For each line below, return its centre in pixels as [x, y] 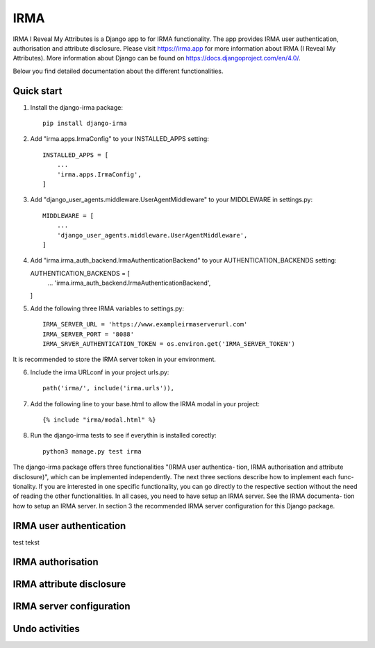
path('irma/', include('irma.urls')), [109, 388]
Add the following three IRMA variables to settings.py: [107, 308]
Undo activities [46, 629]
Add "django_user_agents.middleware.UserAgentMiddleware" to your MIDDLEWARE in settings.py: [172, 200]
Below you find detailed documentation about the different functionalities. [118, 71]
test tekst [26, 542]
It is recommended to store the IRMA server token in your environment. [115, 359]
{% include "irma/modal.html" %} [99, 420]
